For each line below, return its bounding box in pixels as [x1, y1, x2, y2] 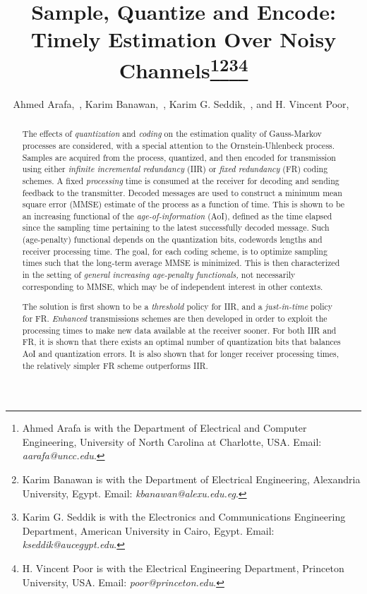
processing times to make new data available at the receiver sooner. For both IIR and [22, 324, 337, 336]
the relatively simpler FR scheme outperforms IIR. [22, 359, 208, 371]
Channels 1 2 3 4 [119, 52, 248, 84]
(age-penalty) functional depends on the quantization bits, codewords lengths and [22, 234, 323, 246]
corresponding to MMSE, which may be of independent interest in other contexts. [22, 280, 323, 292]
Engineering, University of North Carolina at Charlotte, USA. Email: [22, 434, 322, 449]
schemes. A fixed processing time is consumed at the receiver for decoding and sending [22, 174, 339, 186]
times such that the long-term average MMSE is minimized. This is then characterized [22, 257, 340, 269]
